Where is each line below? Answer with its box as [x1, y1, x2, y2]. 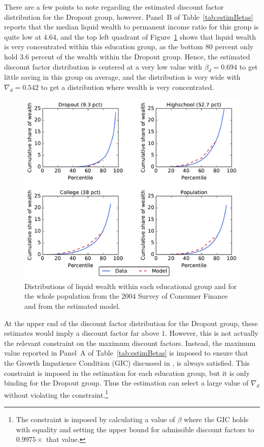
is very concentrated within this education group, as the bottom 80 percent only [4, 41, 254, 52]
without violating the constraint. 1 [4, 388, 109, 400]
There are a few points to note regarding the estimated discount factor [4, 2, 224, 12]
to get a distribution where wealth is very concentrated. [41, 81, 214, 92]
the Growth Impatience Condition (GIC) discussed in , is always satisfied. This [4, 357, 250, 368]
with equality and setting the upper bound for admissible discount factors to [16, 424, 254, 434]
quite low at [4, 31, 42, 42]
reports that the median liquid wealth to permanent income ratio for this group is [4, 21, 259, 32]
